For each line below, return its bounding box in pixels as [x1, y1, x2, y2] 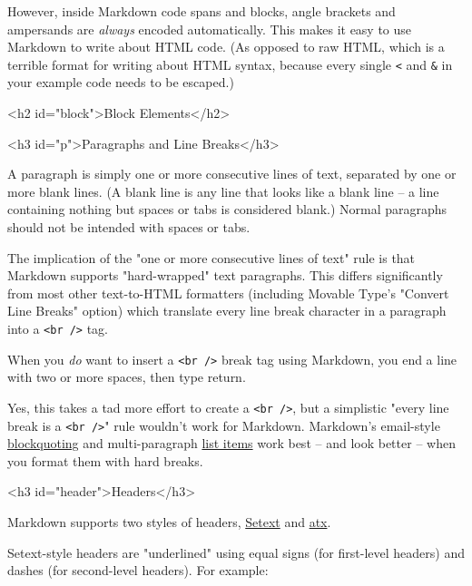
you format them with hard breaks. [7, 451, 203, 470]
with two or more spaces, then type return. [7, 367, 246, 386]
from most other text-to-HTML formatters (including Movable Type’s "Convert [7, 283, 449, 302]
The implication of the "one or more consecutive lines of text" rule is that [7, 248, 416, 267]
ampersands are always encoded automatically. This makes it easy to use [7, 19, 412, 38]
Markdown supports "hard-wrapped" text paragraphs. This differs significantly [7, 266, 443, 285]
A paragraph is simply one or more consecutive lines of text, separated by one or [7, 164, 457, 183]
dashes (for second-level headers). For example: [7, 561, 269, 580]
